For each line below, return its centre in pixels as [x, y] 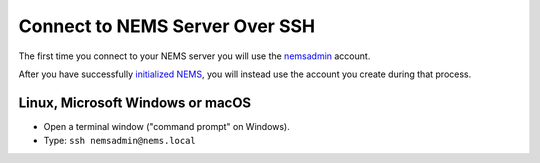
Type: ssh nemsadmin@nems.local [120, 141]
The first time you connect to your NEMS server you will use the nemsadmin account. [194, 56]
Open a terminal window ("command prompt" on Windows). [166, 126]
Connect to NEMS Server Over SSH [166, 26]
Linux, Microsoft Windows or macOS [135, 102]
